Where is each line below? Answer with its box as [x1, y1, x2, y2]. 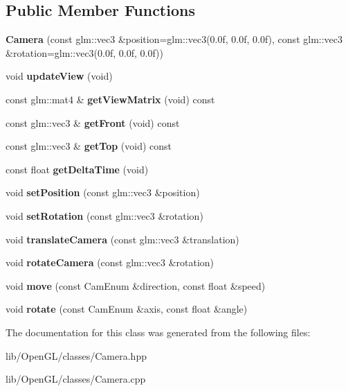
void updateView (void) [6, 69, 113, 83]
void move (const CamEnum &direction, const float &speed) [6, 278, 266, 293]
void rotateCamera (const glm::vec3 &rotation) [6, 255, 214, 270]
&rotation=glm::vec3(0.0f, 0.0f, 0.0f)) [6, 45, 163, 60]
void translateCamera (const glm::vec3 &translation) [6, 232, 239, 246]
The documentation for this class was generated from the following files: [6, 324, 311, 339]
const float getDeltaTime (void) [6, 162, 149, 176]
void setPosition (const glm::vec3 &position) [6, 185, 200, 200]
